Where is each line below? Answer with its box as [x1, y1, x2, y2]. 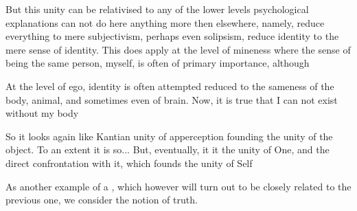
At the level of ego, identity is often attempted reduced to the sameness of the [5, 78, 334, 93]
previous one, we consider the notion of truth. [5, 192, 198, 207]
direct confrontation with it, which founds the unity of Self [5, 155, 253, 170]
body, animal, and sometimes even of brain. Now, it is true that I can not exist [5, 92, 338, 107]
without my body [5, 106, 79, 120]
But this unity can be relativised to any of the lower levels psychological [5, 2, 309, 16]
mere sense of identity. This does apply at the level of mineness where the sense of [5, 42, 351, 56]
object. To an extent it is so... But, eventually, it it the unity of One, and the [5, 142, 330, 157]
